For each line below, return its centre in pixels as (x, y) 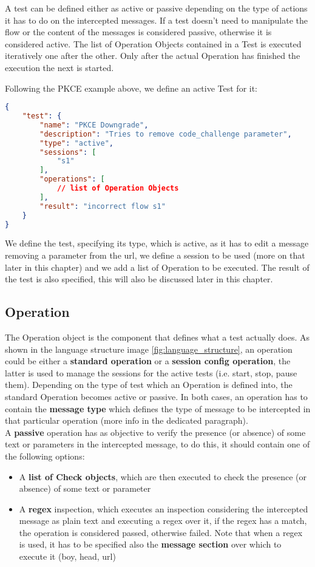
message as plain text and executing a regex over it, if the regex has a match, (163, 521)
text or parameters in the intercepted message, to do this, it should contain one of (157, 444)
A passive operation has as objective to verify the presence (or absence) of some (155, 432)
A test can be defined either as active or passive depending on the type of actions (156, 8)
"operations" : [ (72, 179)
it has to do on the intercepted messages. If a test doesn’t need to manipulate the (157, 20)
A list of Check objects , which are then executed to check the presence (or (163, 476)
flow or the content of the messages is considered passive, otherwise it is (138, 32)
